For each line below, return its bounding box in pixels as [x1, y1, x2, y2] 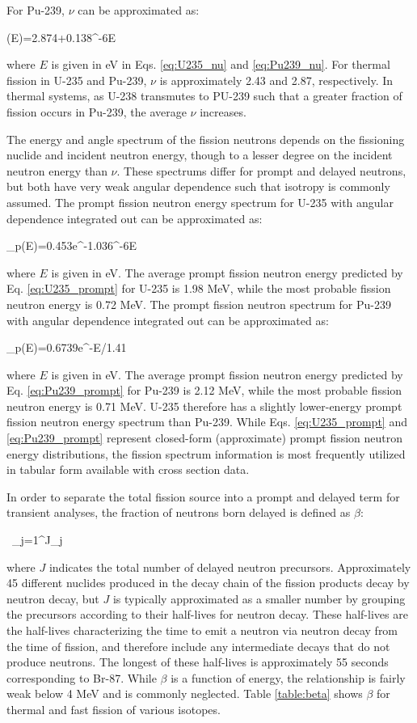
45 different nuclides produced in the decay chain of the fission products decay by [6, 574, 410, 591]
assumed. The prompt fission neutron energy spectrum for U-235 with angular [6, 193, 394, 210]
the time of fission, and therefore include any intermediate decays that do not [6, 637, 390, 654]
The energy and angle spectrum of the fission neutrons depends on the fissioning [6, 130, 405, 147]
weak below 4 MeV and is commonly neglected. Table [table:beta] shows [6, 685, 363, 702]
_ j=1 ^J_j [11, 531, 63, 548]
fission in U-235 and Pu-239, [6, 71, 147, 88]
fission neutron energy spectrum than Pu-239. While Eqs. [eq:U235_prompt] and [6, 413, 407, 430]
